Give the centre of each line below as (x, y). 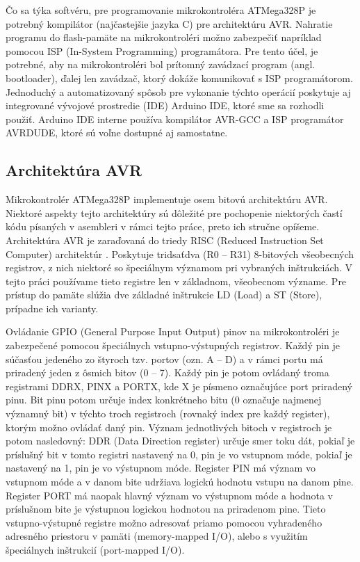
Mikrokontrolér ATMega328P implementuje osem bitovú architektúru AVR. (167, 199)
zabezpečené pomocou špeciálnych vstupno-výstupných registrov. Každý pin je (173, 345)
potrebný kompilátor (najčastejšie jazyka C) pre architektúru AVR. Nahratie (169, 23)
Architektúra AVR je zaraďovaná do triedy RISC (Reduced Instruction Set (165, 240)
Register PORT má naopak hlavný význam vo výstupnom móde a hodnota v (169, 495)
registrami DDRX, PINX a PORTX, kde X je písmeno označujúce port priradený (179, 386)
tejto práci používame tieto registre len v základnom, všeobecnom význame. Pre (176, 281)
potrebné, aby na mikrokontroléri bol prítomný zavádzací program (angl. (161, 64)
